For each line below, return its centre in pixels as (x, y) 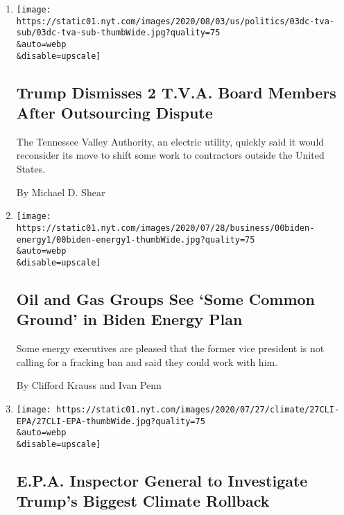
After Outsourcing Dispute (114, 113)
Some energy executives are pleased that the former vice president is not (170, 348)
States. (31, 169)
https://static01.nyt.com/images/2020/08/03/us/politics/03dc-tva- (175, 21)
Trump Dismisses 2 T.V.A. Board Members (176, 92)
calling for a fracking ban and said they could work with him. (147, 361)
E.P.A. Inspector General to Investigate (162, 480)
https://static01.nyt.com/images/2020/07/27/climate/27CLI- (198, 409)
